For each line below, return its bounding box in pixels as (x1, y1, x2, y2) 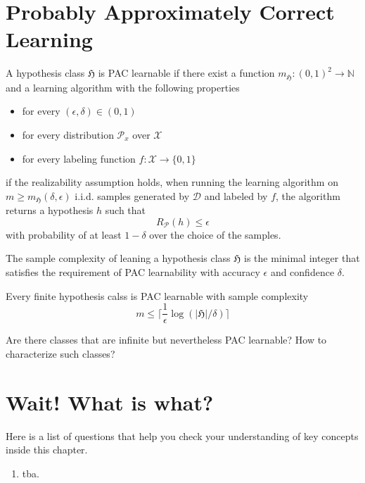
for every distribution (22, 127, 114, 142)
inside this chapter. (6, 442, 88, 457)
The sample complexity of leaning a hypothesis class (6, 251, 231, 265)
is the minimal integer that (244, 251, 360, 265)
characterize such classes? (6, 346, 115, 360)
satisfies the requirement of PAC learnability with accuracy (6, 264, 260, 279)
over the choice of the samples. (149, 227, 281, 241)
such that (105, 203, 146, 218)
